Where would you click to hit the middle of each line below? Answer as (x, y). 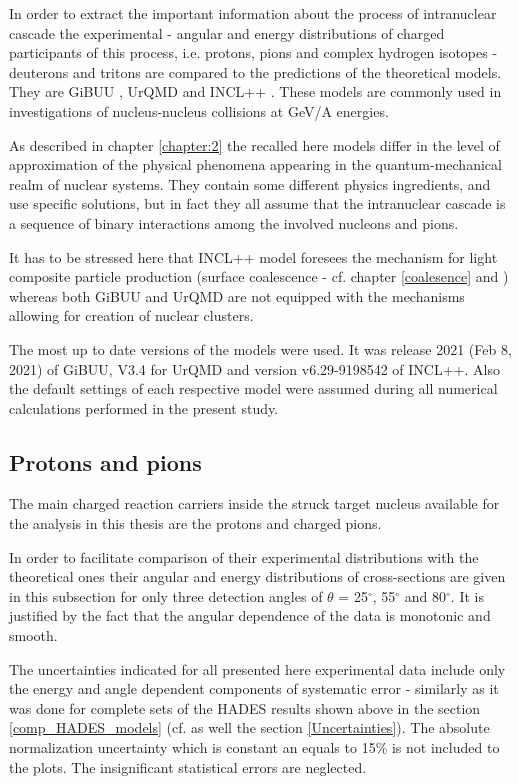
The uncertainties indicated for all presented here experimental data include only (257, 668)
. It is (467, 595)
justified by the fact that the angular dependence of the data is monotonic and (250, 615)
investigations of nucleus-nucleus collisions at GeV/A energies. (199, 110)
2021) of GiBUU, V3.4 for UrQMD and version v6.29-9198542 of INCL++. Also (254, 368)
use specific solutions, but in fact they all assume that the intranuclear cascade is (257, 203)
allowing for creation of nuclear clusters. (131, 315)
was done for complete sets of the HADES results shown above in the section (245, 707)
